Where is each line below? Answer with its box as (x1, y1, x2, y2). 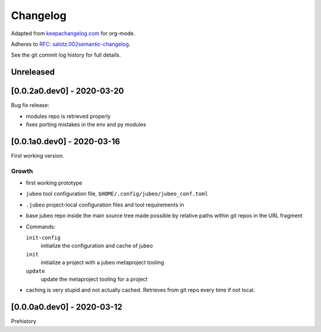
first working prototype (26, 179, 83, 187)
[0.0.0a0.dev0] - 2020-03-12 (11, 302, 122, 312)
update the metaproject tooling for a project (40, 275, 148, 283)
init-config (26, 234, 61, 241)
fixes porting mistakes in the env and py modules (26, 121, 146, 128)
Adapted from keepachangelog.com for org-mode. (11, 30, 136, 37)
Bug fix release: (11, 102, 50, 109)
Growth (11, 167, 33, 175)
